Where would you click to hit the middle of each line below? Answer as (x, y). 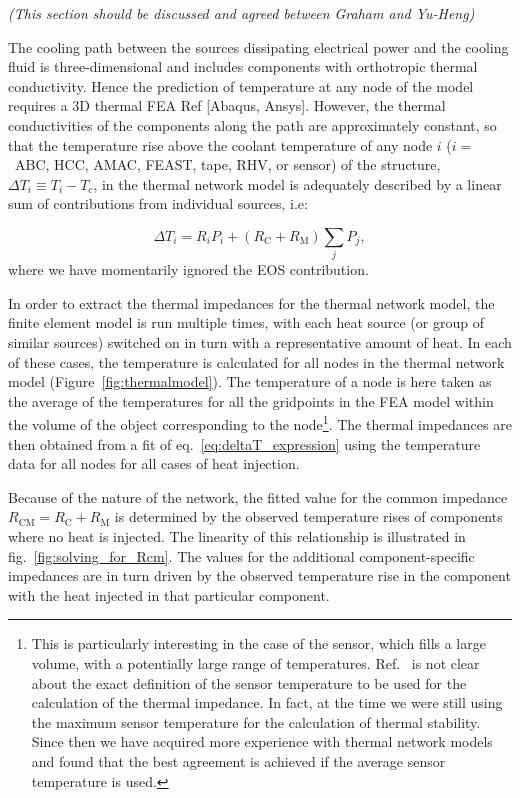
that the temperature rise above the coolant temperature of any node (220, 144)
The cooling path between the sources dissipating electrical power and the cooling (258, 46)
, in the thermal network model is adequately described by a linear (297, 183)
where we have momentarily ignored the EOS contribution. (188, 269)
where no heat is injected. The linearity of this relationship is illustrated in (237, 536)
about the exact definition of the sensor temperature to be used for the (249, 682)
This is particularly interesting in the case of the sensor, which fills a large (258, 643)
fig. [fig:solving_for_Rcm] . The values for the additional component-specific (241, 555)
